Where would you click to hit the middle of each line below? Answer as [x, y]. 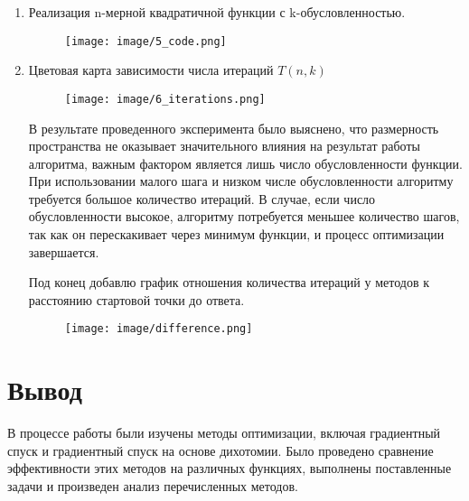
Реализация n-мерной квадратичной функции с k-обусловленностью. [217, 12]
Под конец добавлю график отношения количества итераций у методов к [229, 282]
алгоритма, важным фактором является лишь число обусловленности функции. [245, 163]
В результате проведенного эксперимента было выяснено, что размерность [234, 128]
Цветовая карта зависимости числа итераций [151, 70]
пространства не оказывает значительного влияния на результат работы [224, 146]
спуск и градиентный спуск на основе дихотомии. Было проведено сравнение [220, 450]
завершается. [64, 251]
